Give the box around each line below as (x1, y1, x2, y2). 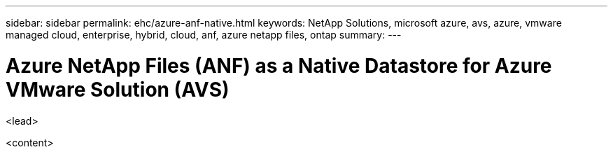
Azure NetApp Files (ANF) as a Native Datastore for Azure (6, 53, 552, 78)
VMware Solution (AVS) (6, 77, 230, 102)
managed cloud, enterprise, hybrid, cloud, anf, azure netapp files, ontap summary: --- (6, 29, 402, 41)
